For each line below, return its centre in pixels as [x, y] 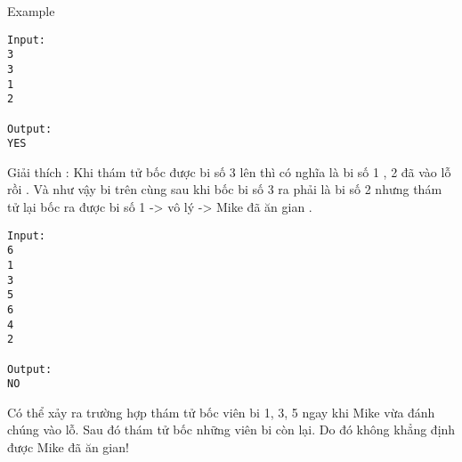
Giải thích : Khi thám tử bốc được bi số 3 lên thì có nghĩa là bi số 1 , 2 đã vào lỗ [229, 171]
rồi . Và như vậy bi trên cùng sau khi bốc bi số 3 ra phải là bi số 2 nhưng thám [225, 189]
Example [31, 11]
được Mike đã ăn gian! [68, 447]
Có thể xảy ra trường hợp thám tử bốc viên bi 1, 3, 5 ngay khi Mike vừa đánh [221, 412]
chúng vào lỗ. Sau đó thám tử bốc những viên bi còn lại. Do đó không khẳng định [231, 430]
